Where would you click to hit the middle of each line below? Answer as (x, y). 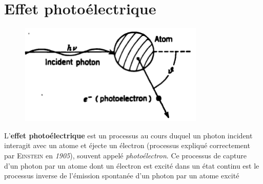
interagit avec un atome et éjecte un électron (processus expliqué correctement (127, 145)
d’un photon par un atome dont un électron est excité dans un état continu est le (132, 165)
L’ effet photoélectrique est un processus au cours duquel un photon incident (128, 135)
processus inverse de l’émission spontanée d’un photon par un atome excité (122, 176)
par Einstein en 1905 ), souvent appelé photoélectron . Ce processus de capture (126, 155)
